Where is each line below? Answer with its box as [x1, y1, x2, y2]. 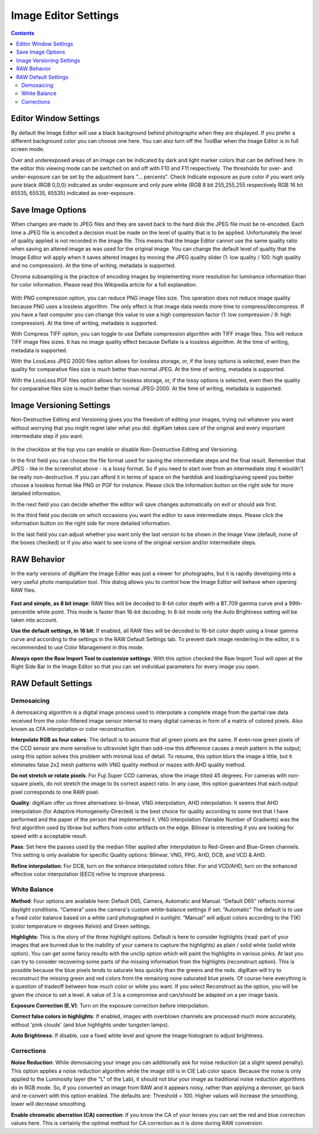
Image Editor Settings [11, 9, 119, 22]
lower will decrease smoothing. [11, 1100, 87, 1107]
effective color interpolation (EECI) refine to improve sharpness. [11, 870, 167, 878]
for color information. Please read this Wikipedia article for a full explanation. [11, 281, 198, 288]
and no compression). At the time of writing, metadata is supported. [11, 262, 176, 269]
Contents [11, 30, 35, 37]
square [11, 780, 28, 787]
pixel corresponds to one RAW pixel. [11, 788, 100, 795]
